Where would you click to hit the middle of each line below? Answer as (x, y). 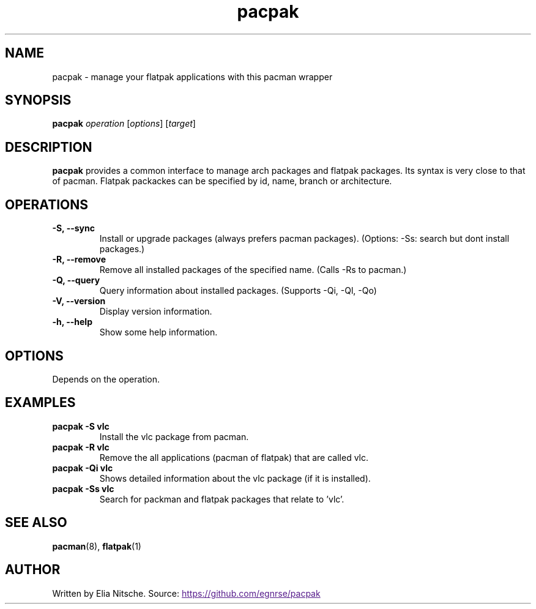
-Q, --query (76, 280)
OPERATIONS (47, 204)
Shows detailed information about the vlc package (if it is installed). (235, 478)
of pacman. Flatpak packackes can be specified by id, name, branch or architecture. (222, 181)
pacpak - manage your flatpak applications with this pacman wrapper (192, 77)
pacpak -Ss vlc (83, 488)
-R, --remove (79, 260)
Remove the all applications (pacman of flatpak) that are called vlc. (234, 457)
